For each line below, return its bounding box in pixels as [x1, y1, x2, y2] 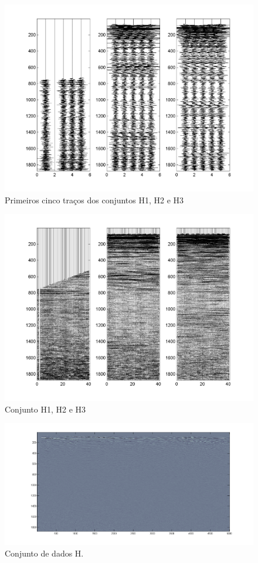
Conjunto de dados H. [5, 547, 84, 559]
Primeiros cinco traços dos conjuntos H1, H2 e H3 [5, 193, 184, 206]
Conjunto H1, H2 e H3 [5, 403, 86, 415]
